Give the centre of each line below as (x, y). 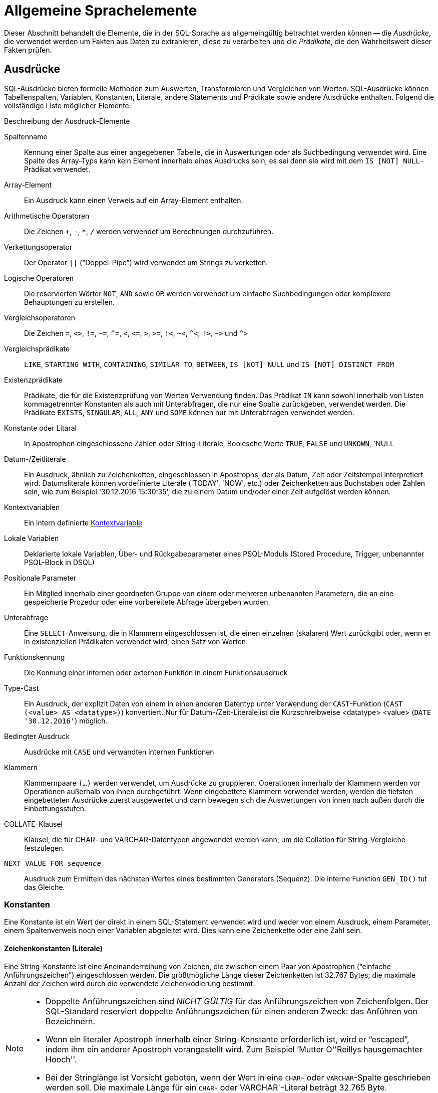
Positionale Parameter (40, 578)
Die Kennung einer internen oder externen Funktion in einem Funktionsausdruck (156, 672)
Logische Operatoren (39, 278)
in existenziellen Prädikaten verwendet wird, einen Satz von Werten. (136, 641)
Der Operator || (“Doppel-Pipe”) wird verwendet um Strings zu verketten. (146, 262)
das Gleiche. (45, 887)
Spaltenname (26, 136)
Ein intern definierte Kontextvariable (83, 522)
